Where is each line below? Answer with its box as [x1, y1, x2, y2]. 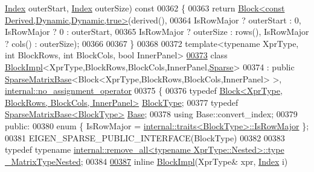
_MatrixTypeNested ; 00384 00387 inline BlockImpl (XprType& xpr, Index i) [5, 155, 288, 167]
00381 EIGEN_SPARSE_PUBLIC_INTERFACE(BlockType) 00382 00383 [5, 131, 285, 144]
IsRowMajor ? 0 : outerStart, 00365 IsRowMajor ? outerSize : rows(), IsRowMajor [5, 25, 309, 38]
